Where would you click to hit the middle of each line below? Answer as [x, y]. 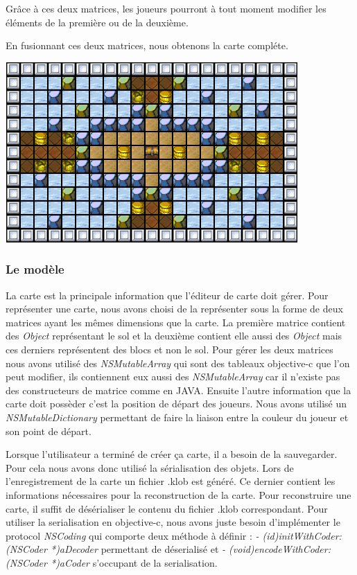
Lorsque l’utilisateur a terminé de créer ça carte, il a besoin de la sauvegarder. [172, 454]
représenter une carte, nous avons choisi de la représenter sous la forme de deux [174, 309]
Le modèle [35, 269]
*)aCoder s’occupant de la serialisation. [134, 562]
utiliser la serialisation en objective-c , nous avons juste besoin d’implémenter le [173, 522]
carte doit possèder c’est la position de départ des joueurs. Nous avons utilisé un [176, 404]
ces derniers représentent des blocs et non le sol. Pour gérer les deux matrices [169, 349]
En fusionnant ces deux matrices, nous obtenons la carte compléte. [147, 45]
